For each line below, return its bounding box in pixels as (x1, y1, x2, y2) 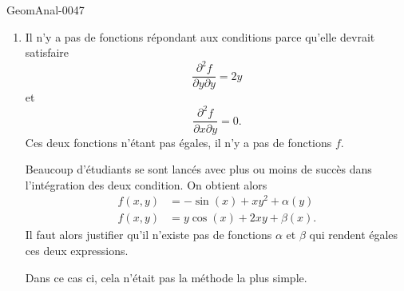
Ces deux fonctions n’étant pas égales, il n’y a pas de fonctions (25, 134, 332, 150)
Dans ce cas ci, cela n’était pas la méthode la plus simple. (25, 269, 307, 285)
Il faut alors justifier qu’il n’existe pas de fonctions (25, 226, 272, 243)
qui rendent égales (309, 226, 398, 243)
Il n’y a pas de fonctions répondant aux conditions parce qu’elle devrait (25, 28, 375, 45)
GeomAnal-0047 (6, 2, 85, 18)
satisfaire (25, 44, 69, 61)
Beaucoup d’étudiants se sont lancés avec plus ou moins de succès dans (25, 161, 372, 177)
